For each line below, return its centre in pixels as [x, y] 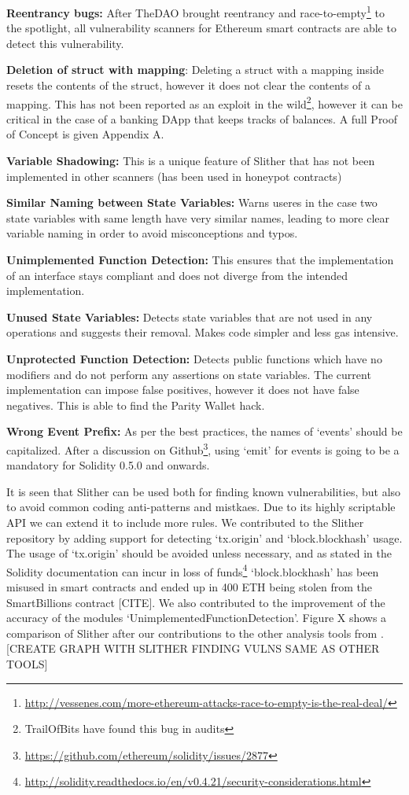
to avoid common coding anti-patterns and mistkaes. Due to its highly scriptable [201, 507]
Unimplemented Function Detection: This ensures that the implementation [200, 260]
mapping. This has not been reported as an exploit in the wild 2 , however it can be [204, 102]
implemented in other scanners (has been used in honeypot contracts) [174, 176]
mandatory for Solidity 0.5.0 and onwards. [108, 465]
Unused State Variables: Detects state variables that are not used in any [190, 317]
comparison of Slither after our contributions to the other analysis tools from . [195, 633]
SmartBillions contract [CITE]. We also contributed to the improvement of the [196, 602]
